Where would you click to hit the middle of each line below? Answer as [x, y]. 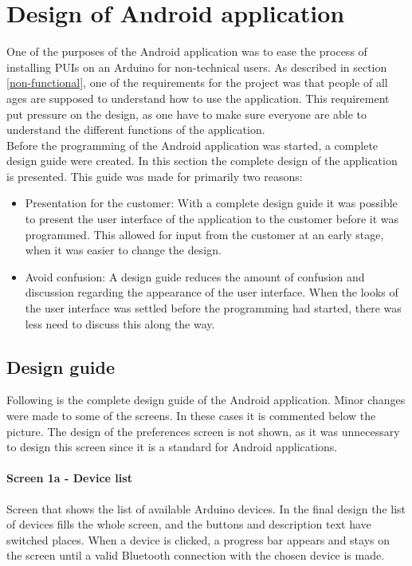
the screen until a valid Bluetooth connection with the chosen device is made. [196, 555]
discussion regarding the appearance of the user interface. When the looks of [212, 292]
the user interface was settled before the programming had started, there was [213, 308]
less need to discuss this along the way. [120, 323]
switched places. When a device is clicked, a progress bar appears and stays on [198, 539]
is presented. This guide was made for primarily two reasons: [155, 176]
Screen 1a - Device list [69, 478]
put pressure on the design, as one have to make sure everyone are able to [187, 114]
